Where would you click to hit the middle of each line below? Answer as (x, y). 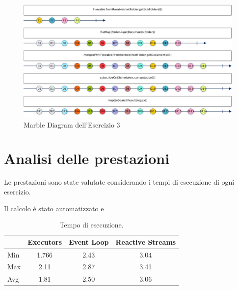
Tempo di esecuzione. (92, 225)
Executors (45, 242)
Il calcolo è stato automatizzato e (54, 208)
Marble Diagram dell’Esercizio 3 (72, 124)
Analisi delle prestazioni (87, 158)
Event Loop (89, 242)
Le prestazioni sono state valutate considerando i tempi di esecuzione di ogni (119, 182)
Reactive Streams (146, 242)
